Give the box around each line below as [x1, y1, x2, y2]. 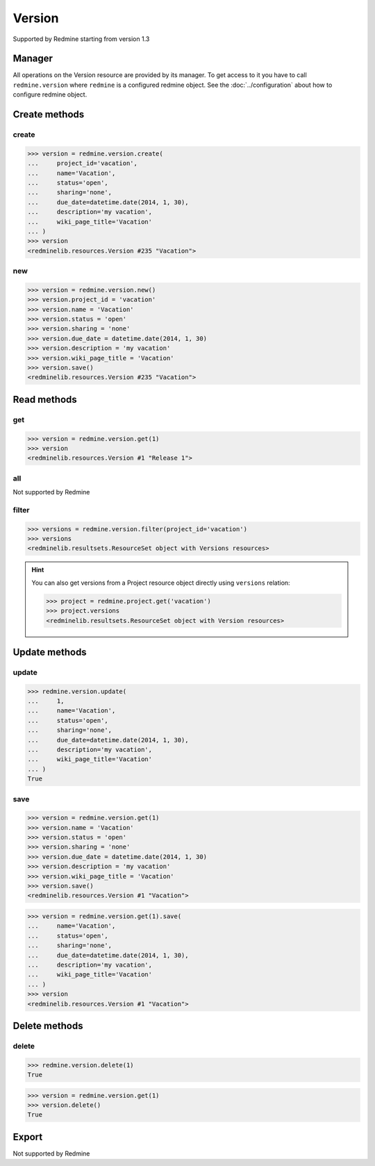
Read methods [12, 393, 78, 406]
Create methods [12, 108, 85, 121]
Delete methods [12, 1019, 83, 1031]
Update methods [12, 646, 87, 658]
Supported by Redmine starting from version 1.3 [12, 35, 150, 43]
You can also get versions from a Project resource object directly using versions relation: [31, 578, 291, 587]
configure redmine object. [12, 90, 87, 99]
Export [12, 1131, 43, 1142]
